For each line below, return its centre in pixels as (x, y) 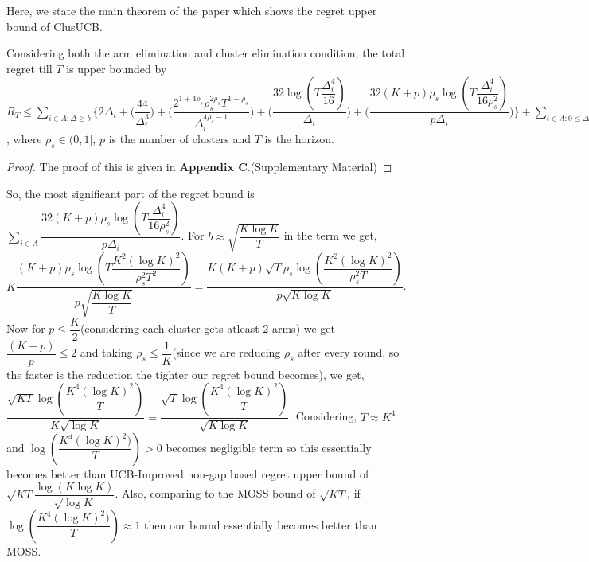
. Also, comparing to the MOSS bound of (215, 493)
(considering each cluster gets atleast (170, 328)
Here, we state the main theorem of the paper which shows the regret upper (192, 10)
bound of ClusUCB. (55, 26)
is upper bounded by (117, 68)
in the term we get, (330, 235)
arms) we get (304, 328)
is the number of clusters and (180, 139)
